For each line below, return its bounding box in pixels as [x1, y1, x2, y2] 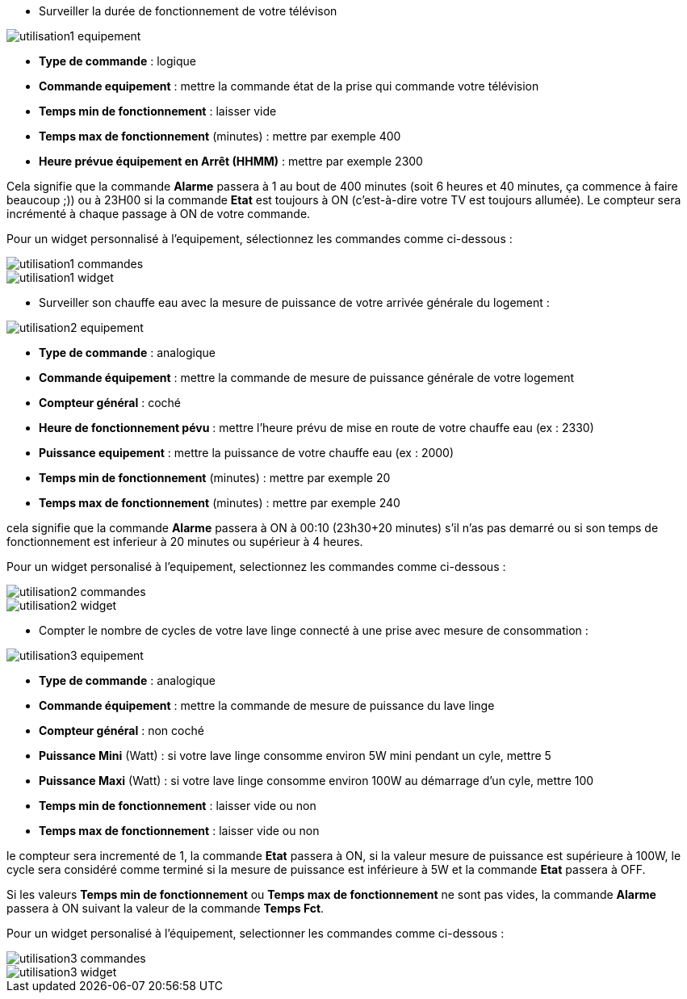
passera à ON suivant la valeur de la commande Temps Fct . [6, 901, 325, 915]
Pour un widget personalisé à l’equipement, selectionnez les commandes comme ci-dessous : [6, 560, 506, 573]
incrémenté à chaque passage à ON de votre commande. [6, 207, 311, 220]
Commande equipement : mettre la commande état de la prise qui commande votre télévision [39, 79, 539, 93]
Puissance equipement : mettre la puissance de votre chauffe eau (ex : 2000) [39, 446, 455, 460]
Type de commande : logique [39, 54, 196, 68]
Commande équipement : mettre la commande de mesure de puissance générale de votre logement [39, 371, 574, 384]
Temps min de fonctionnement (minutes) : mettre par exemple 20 [39, 471, 391, 485]
